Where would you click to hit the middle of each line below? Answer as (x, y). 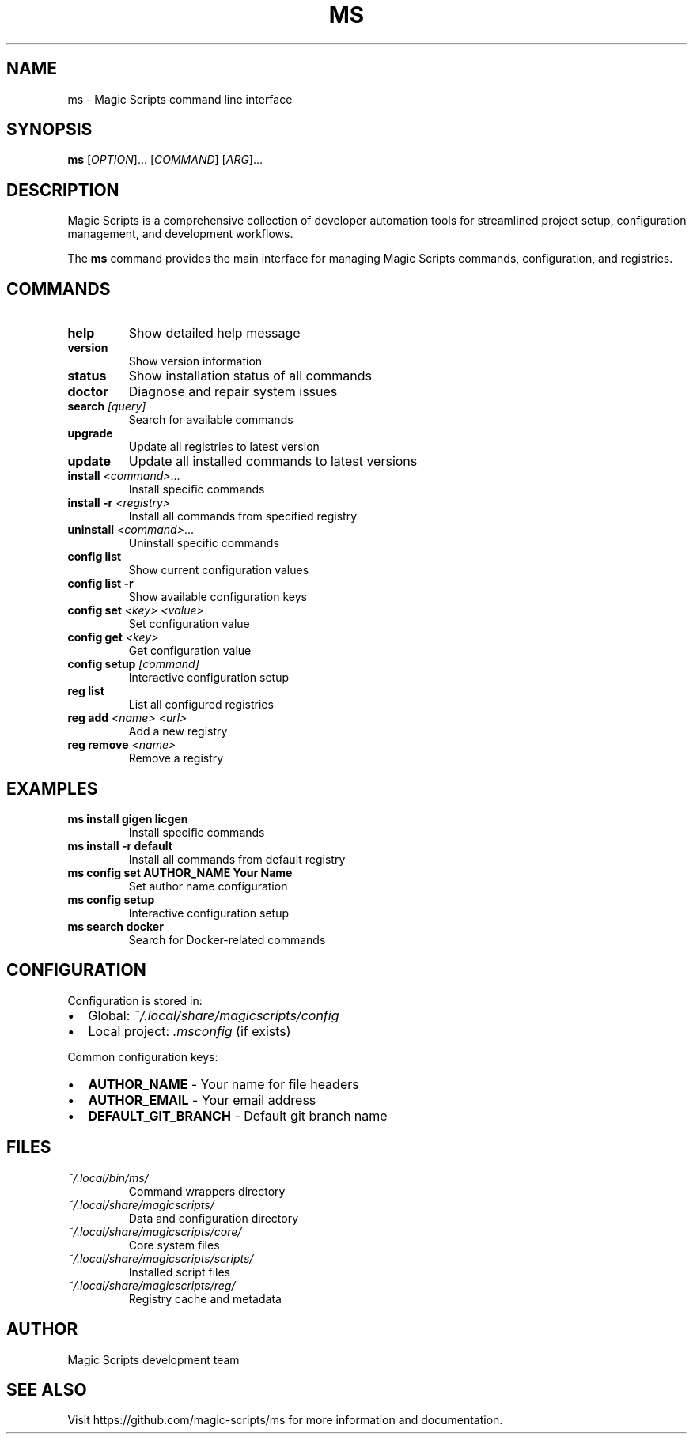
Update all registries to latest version (224, 447)
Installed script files (179, 1272)
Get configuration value (190, 651)
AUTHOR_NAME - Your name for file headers (223, 1084)
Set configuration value (189, 624)
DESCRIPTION (63, 190)
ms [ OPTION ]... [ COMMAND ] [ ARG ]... (165, 160)
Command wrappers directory (207, 1191)
